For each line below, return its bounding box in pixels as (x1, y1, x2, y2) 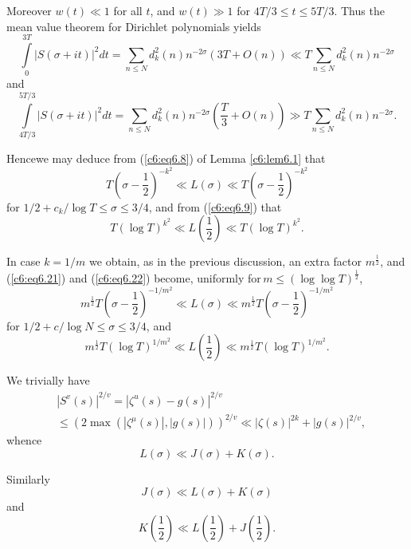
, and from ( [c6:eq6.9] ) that (148, 198, 282, 215)
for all (113, 2, 143, 18)
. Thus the (334, 2, 385, 18)
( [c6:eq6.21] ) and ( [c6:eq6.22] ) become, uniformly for (6, 270, 261, 286)
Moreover (6, 2, 52, 18)
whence (6, 432, 42, 448)
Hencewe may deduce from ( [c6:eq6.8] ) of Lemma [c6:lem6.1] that (6, 150, 326, 167)
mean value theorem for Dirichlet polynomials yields (6, 18, 261, 34)
